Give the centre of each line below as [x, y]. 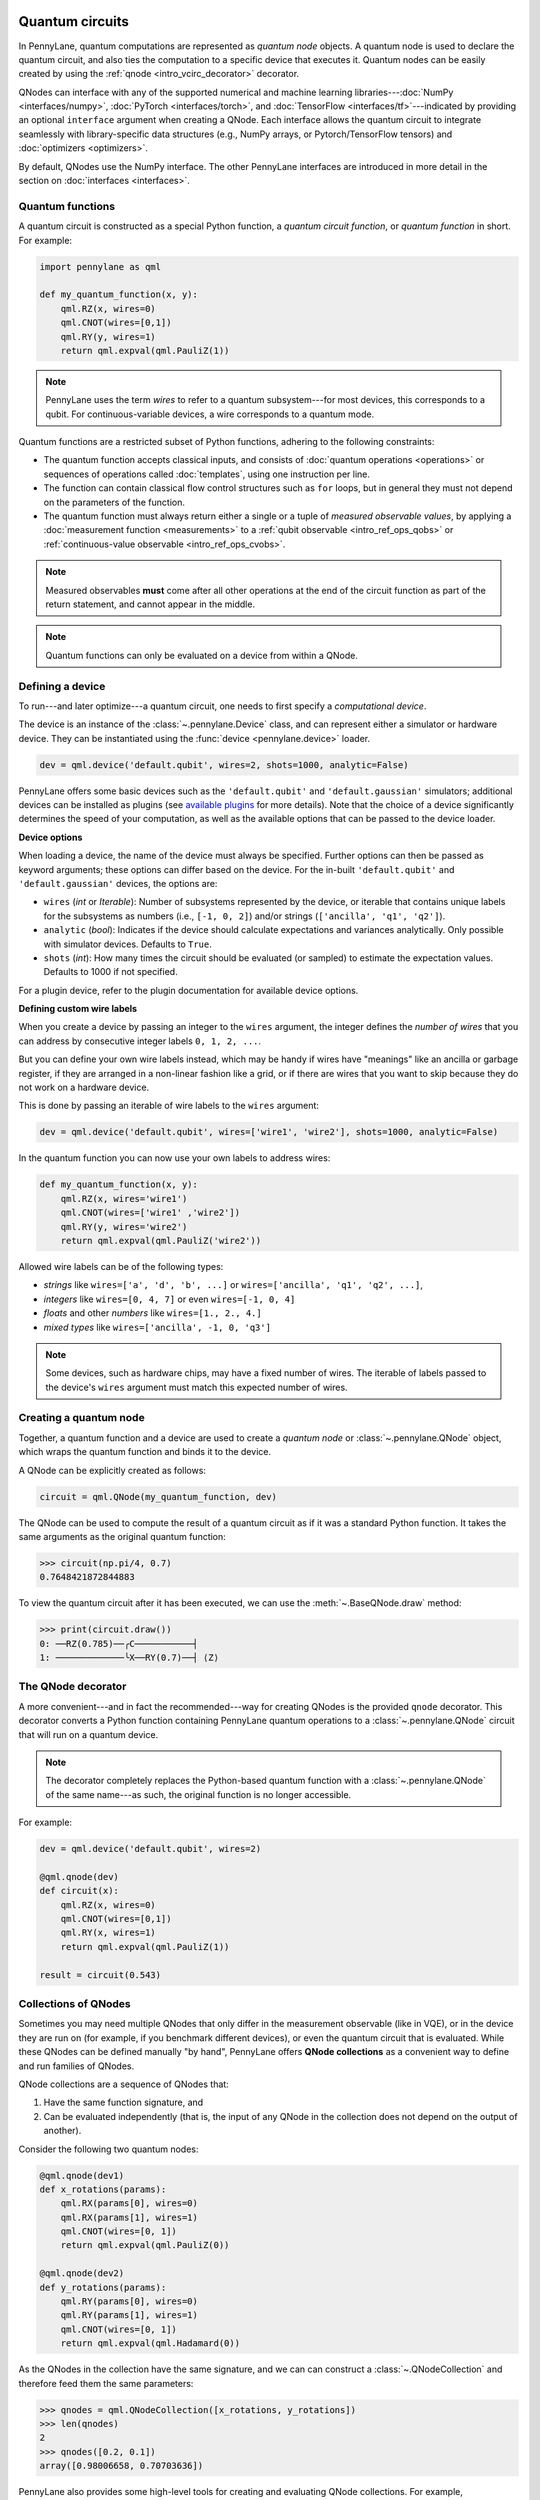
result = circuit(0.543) [100, 1974]
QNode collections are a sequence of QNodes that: [123, 2084]
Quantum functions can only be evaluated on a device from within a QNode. [202, 655]
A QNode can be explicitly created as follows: [112, 1470]
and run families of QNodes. [76, 2066]
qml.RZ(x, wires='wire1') [124, 1198]
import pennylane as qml [100, 266]
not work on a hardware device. [84, 1087]
